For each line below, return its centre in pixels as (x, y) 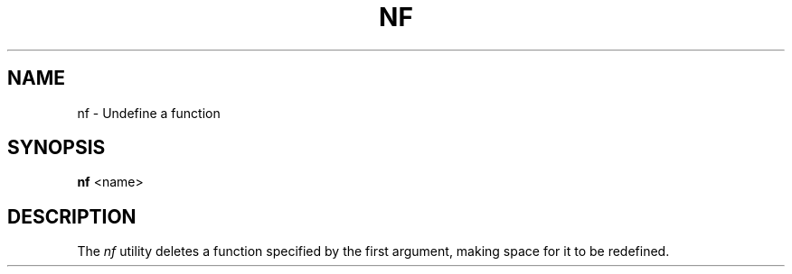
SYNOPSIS (57, 148)
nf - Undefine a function (149, 113)
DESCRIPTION (72, 216)
